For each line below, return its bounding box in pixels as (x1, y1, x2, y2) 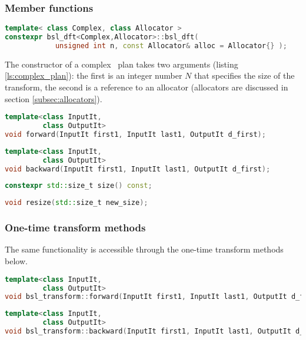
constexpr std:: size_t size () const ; (5, 181, 152, 190)
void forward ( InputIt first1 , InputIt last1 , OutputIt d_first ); (5, 130, 266, 139)
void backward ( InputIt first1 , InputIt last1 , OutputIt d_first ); (5, 164, 271, 173)
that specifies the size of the (194, 69, 295, 82)
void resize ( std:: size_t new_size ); (5, 198, 148, 207)
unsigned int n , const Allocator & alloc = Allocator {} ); (55, 41, 287, 50)
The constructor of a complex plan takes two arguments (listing (5, 58, 238, 70)
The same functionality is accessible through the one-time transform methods (5, 243, 284, 255)
